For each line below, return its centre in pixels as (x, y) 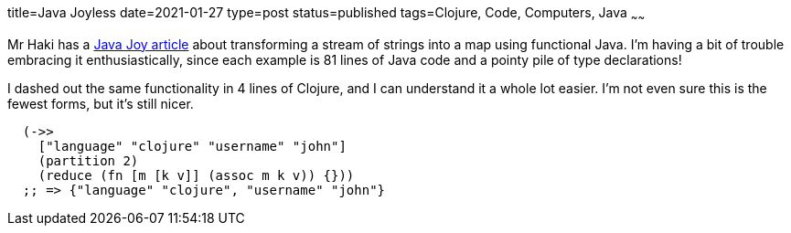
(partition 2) (88, 160)
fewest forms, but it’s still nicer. (101, 103)
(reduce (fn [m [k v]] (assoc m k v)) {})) (196, 175)
